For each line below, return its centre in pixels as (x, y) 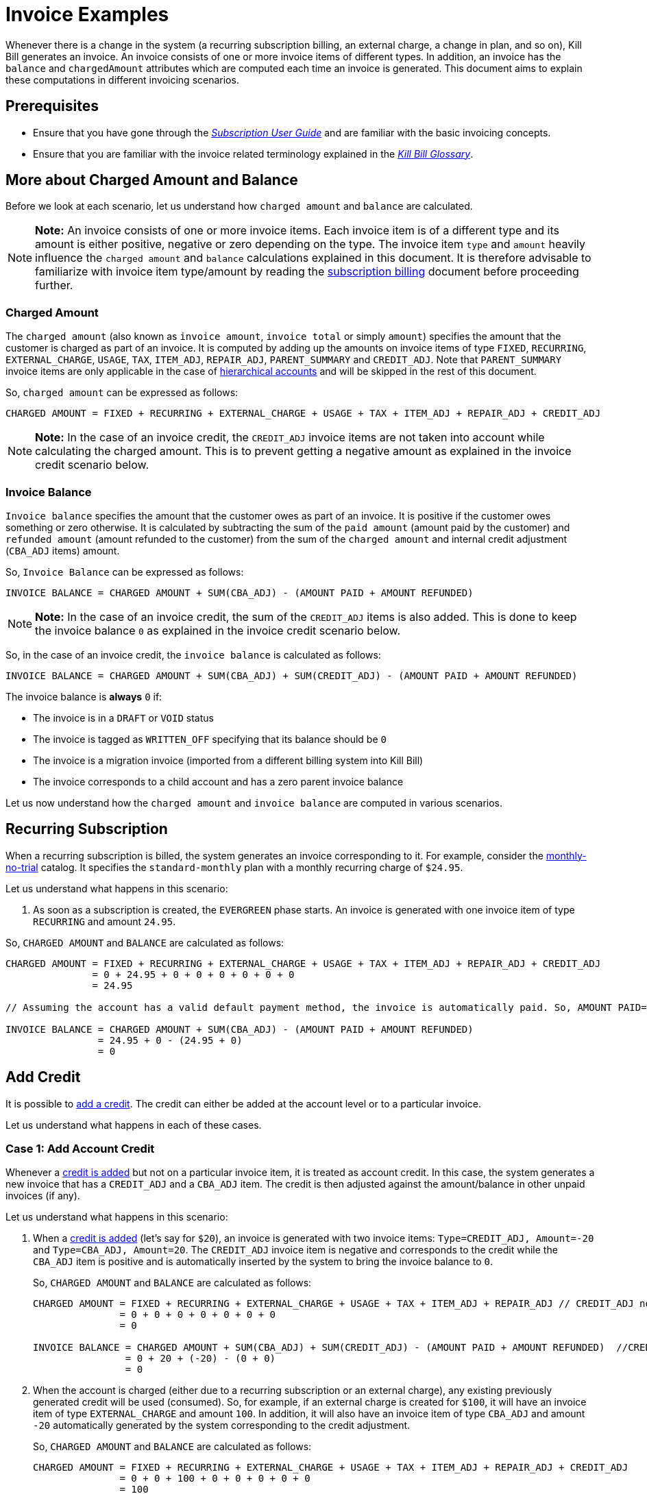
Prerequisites (52, 106)
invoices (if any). (43, 1196)
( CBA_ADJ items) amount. (63, 550)
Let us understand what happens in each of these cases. (134, 1125)
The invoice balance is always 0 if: (84, 696)
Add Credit (43, 1077)
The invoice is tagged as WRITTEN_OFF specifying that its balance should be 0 (210, 739)
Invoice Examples (87, 14)
